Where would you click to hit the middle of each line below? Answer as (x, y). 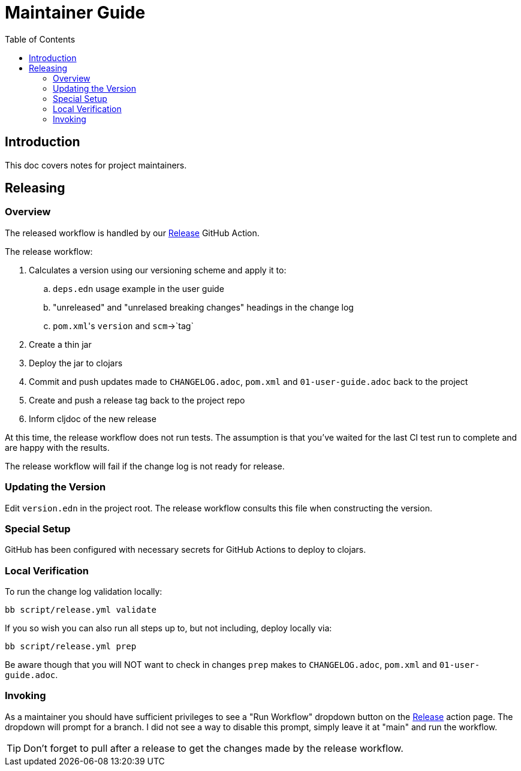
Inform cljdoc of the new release (93, 418)
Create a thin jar (60, 344)
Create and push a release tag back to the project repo (137, 400)
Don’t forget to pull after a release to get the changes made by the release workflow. (213, 748)
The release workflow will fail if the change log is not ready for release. (145, 466)
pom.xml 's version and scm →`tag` (123, 326)
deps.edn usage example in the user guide (138, 288)
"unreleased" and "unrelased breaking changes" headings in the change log (203, 307)
